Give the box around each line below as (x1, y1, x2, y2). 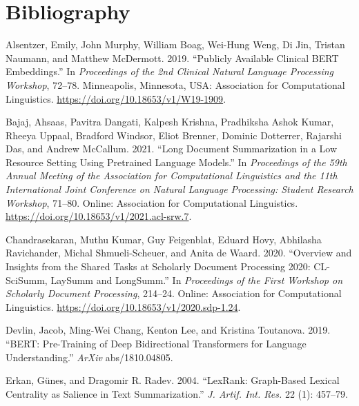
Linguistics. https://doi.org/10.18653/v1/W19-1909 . (6, 91, 226, 105)
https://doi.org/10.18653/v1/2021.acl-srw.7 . (6, 209, 192, 223)
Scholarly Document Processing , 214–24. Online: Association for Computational (6, 286, 342, 301)
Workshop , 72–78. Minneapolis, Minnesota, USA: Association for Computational (6, 77, 345, 92)
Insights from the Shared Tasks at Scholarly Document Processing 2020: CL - (6, 259, 330, 274)
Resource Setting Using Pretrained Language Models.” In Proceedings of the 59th (6, 154, 347, 169)
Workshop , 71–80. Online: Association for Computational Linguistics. (6, 195, 298, 210)
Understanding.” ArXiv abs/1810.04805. (6, 349, 173, 364)
